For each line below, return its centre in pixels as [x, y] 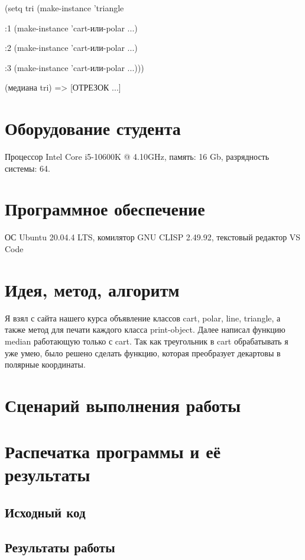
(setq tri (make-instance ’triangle [64, 8]
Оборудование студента [93, 128]
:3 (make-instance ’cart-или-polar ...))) [74, 67]
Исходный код [45, 512]
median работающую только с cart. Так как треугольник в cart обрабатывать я [147, 341]
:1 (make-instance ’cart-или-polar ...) [71, 28]
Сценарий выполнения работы [123, 405]
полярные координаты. [45, 364]
